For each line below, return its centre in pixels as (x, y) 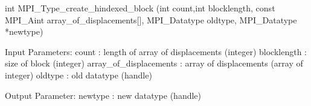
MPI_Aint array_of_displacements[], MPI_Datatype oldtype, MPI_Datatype (151, 19)
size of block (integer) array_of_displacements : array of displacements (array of (154, 63)
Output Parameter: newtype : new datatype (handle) (103, 95)
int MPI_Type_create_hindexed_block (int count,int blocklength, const (140, 8)
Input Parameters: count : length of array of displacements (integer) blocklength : (156, 51)
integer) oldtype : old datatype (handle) (79, 75)
